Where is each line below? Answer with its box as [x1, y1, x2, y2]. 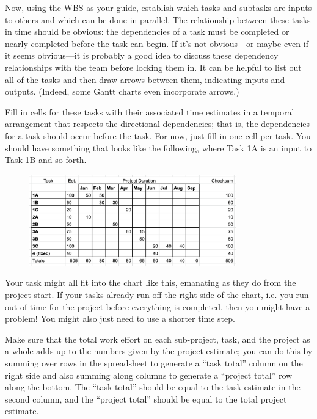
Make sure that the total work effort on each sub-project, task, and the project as [5, 332, 310, 345]
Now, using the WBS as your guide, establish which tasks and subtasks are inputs [5, 1, 312, 13]
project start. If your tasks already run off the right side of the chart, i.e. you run [5, 288, 309, 301]
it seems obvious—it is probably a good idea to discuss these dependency [5, 49, 279, 62]
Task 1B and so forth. [5, 153, 87, 166]
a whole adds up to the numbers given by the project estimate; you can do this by [5, 344, 313, 357]
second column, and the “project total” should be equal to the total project [5, 392, 287, 405]
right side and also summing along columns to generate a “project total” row [5, 368, 293, 381]
